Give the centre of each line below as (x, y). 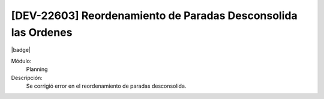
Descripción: (27, 78)
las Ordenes (42, 32)
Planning (37, 69)
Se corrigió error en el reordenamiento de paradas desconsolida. (106, 86)
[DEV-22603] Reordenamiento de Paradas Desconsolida (154, 16)
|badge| (21, 50)
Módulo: (21, 61)
